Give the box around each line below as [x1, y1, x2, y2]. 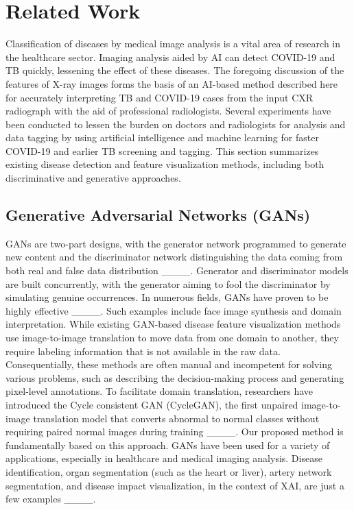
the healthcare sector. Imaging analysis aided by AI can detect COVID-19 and [5, 49, 335, 64]
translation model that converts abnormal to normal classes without [33, 411, 320, 425]
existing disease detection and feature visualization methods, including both [5, 157, 324, 171]
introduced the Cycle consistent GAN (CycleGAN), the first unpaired [5, 397, 298, 411]
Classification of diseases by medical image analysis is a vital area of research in [5, 36, 341, 51]
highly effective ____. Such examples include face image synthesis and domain [5, 303, 342, 317]
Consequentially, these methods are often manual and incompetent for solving [5, 357, 333, 372]
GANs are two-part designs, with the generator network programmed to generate [5, 236, 346, 250]
